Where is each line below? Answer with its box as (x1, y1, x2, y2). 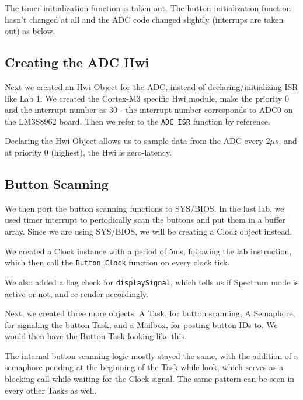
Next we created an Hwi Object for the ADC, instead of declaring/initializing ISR (5, 80, 298, 92)
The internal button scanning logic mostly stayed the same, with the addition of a (5, 349, 298, 361)
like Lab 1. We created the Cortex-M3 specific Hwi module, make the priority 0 (5, 92, 289, 104)
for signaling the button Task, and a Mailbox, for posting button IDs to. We (5, 318, 278, 330)
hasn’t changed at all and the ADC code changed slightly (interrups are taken (5, 13, 284, 25)
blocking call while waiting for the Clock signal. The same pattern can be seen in (5, 373, 295, 385)
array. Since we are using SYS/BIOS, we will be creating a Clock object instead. (5, 225, 292, 237)
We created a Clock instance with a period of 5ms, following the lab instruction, (5, 244, 292, 257)
